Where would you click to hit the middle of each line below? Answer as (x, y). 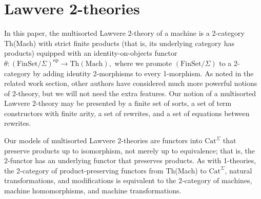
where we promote (143, 63)
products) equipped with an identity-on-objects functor (91, 53)
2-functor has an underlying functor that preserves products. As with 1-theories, (130, 160)
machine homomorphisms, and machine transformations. (93, 191)
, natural (238, 170)
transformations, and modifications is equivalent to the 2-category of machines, (128, 180)
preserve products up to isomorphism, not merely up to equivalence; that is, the (130, 150)
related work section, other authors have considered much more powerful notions (131, 83)
